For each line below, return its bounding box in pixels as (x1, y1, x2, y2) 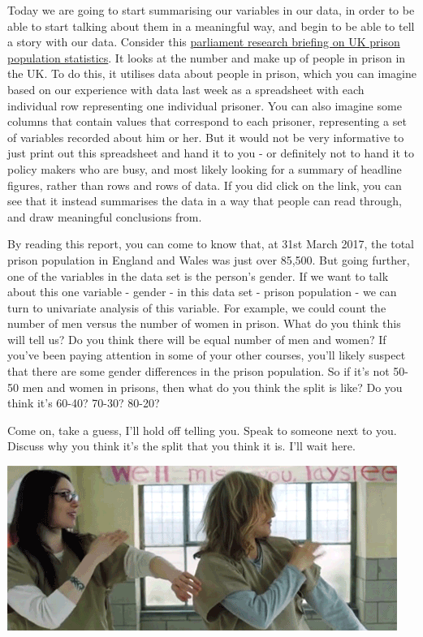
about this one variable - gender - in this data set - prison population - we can (7, 283, 397, 300)
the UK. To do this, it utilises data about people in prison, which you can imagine (7, 65, 417, 82)
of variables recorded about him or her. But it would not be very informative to (7, 128, 404, 145)
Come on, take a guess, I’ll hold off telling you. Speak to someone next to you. (7, 421, 397, 438)
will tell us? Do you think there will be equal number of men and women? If (7, 330, 386, 347)
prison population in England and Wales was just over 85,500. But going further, (7, 251, 410, 268)
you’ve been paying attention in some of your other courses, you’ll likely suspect (7, 346, 406, 364)
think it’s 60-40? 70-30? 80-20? (7, 394, 160, 411)
